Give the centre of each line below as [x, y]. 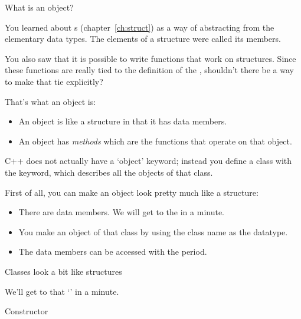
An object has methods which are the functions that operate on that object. [155, 141]
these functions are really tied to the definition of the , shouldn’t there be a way [149, 70]
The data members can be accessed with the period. [113, 251]
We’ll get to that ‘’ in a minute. [62, 291]
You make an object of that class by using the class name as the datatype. [153, 231]
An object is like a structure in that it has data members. [123, 121]
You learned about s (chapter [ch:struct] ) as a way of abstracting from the [140, 27]
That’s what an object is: [50, 101]
